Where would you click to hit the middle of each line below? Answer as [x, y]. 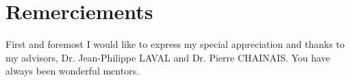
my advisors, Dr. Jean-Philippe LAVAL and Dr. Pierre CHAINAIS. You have [168, 57]
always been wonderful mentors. [73, 71]
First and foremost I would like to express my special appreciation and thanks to [175, 44]
